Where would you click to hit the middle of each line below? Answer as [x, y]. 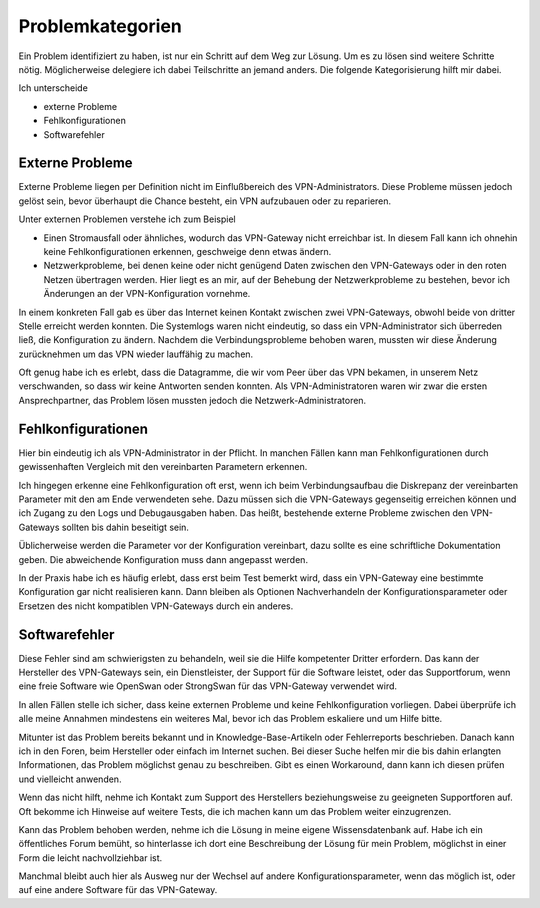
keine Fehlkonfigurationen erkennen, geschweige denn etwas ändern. [187, 251]
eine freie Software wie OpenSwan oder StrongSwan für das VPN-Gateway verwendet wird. [208, 686]
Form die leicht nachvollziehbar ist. [90, 857]
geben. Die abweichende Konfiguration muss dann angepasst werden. [163, 559]
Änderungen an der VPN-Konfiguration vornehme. [147, 294]
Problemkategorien [100, 26]
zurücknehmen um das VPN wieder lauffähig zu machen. [136, 354]
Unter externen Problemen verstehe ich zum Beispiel [127, 219]
